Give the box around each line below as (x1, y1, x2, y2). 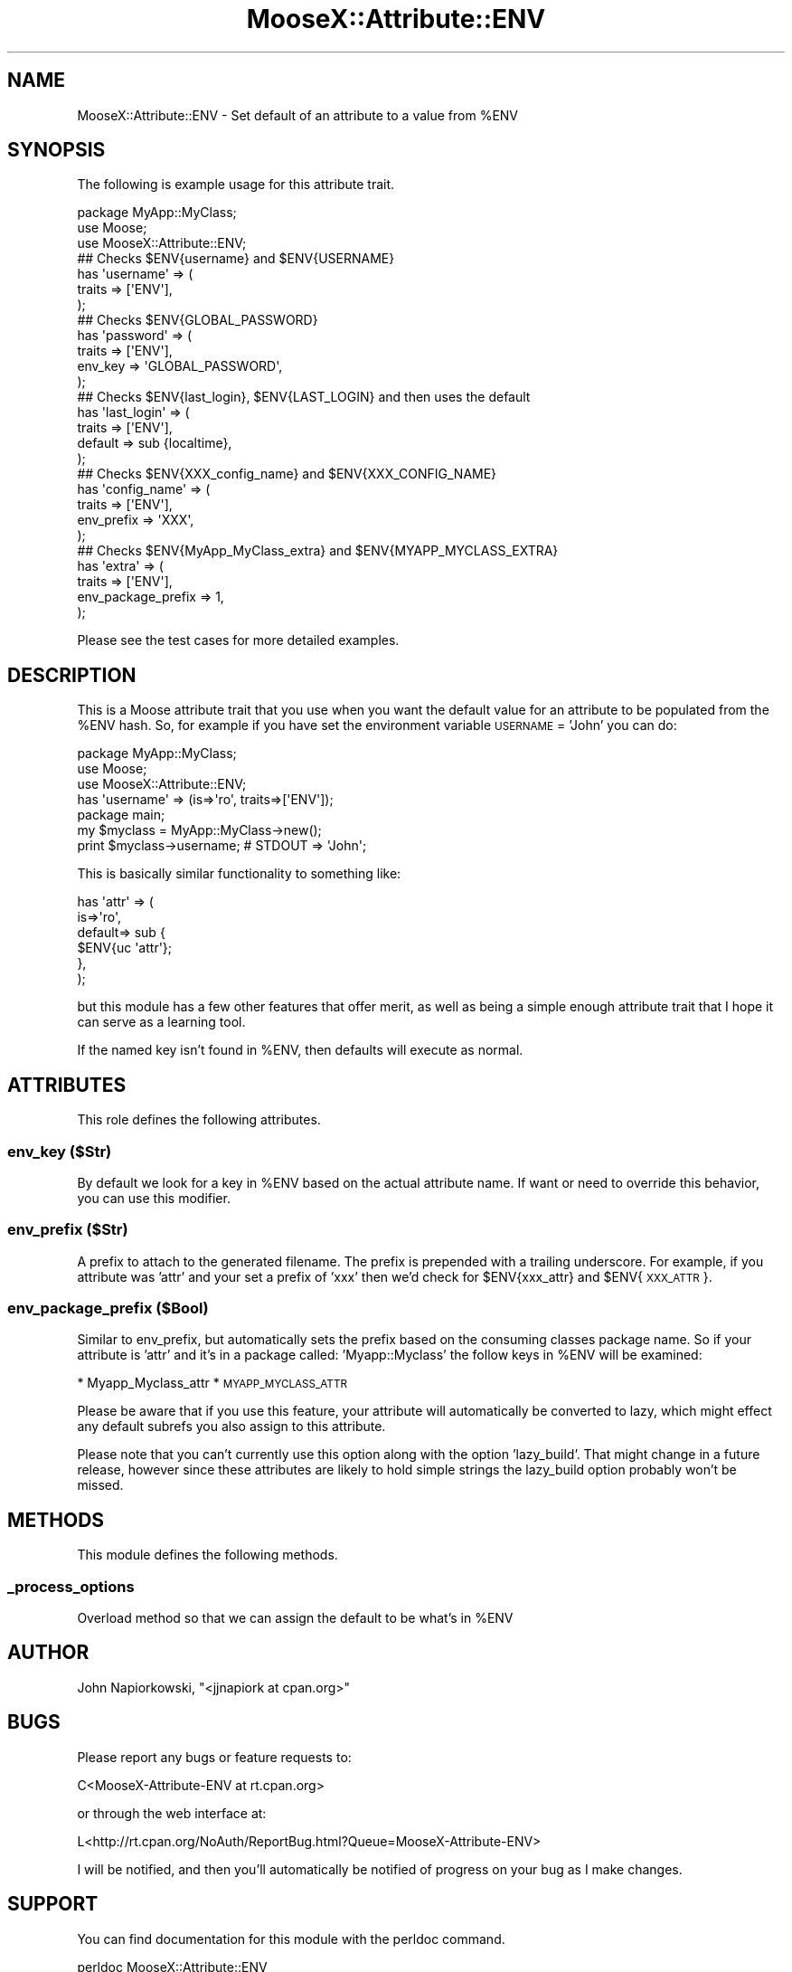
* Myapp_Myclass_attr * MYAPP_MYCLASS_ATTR (77, 1375, 347, 1391)
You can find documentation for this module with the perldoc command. (77, 1930, 505, 1947)
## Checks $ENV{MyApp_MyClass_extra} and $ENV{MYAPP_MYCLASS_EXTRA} (77, 543, 559, 559)
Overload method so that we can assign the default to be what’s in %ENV (77, 1609, 514, 1626)
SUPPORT (7, 1892, 99, 1916)
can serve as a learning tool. (77, 1014, 246, 1030)
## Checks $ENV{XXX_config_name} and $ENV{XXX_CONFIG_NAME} (77, 466, 497, 482)
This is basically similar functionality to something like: (77, 866, 401, 882)
